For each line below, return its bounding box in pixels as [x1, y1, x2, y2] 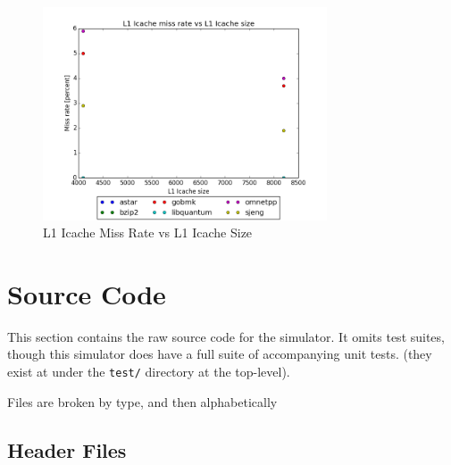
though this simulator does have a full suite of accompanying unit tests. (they [7, 345, 432, 363]
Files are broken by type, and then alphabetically [7, 392, 278, 411]
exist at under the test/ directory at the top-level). [7, 362, 290, 380]
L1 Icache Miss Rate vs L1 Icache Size [43, 223, 253, 242]
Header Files [7, 436, 127, 463]
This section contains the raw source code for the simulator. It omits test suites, [7, 327, 445, 345]
